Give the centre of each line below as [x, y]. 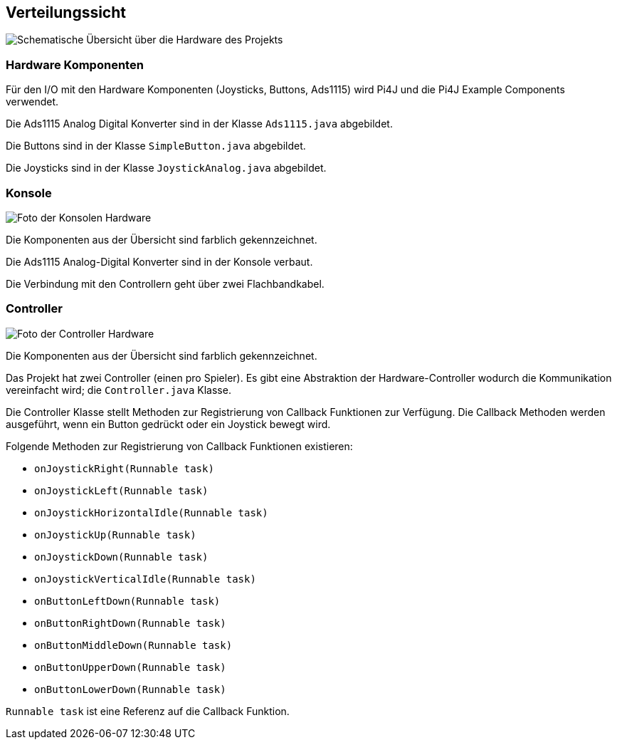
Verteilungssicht [66, 12]
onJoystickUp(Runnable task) [115, 535]
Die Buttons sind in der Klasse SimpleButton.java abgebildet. [156, 146]
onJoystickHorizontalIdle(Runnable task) [151, 512]
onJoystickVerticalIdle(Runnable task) [145, 579]
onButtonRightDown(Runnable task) [130, 623]
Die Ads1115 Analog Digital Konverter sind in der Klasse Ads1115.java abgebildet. [199, 124]
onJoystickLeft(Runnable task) [121, 490]
